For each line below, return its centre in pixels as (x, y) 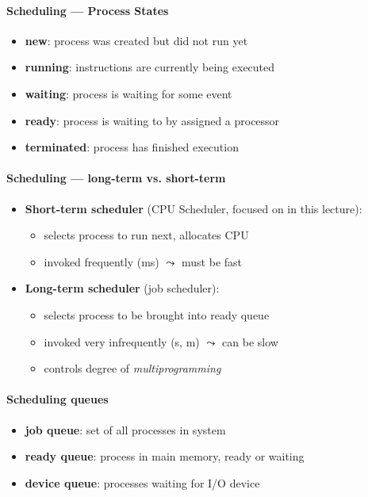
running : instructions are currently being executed (150, 67)
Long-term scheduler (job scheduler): (122, 288)
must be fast (212, 261)
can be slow (250, 341)
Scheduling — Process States (88, 10)
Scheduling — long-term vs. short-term (116, 178)
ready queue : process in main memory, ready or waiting (165, 456)
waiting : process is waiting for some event (128, 93)
